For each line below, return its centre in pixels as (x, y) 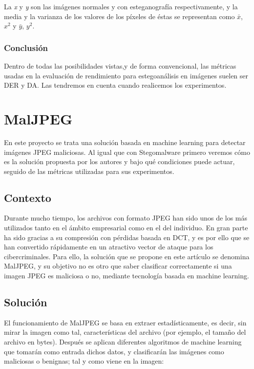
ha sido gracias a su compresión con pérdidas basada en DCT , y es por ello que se (127, 237)
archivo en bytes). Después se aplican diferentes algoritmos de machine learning (123, 342)
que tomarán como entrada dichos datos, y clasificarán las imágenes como (114, 351)
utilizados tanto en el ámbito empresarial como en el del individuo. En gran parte (126, 228)
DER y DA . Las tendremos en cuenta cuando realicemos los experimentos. (115, 85)
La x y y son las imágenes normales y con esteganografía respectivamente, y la (121, 6)
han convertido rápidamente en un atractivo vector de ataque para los (109, 247)
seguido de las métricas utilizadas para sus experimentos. (89, 171)
